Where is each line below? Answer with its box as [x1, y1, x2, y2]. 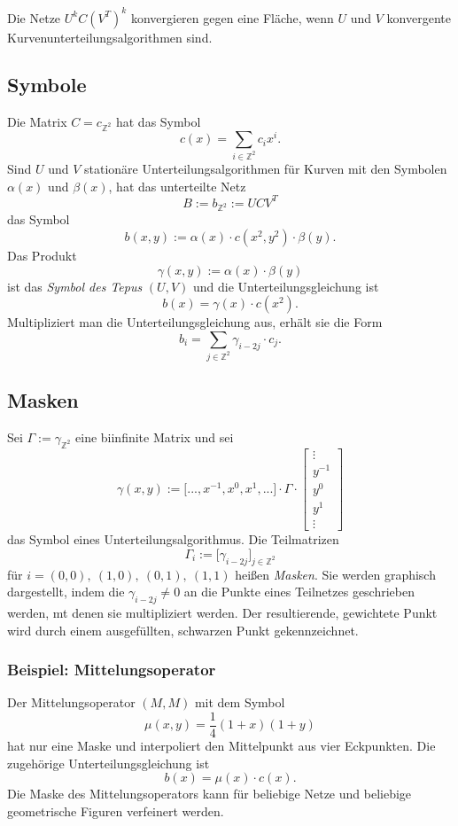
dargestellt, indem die [7, 582, 125, 601]
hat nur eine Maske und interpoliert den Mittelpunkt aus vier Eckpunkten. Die [7, 736, 436, 754]
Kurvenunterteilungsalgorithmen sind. [7, 27, 213, 46]
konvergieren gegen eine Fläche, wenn [130, 8, 334, 27]
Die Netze [7, 8, 61, 27]
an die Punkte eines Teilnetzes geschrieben [183, 582, 415, 601]
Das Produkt [7, 246, 77, 265]
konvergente [386, 8, 451, 27]
